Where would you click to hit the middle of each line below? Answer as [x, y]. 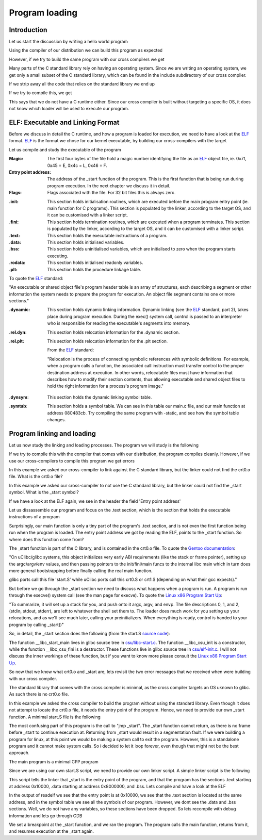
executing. [58, 256]
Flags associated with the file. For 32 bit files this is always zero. [111, 193]
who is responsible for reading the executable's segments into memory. [119, 323]
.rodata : [17, 263]
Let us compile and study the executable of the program [65, 149]
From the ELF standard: [71, 350]
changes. [57, 419]
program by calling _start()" [36, 625]
